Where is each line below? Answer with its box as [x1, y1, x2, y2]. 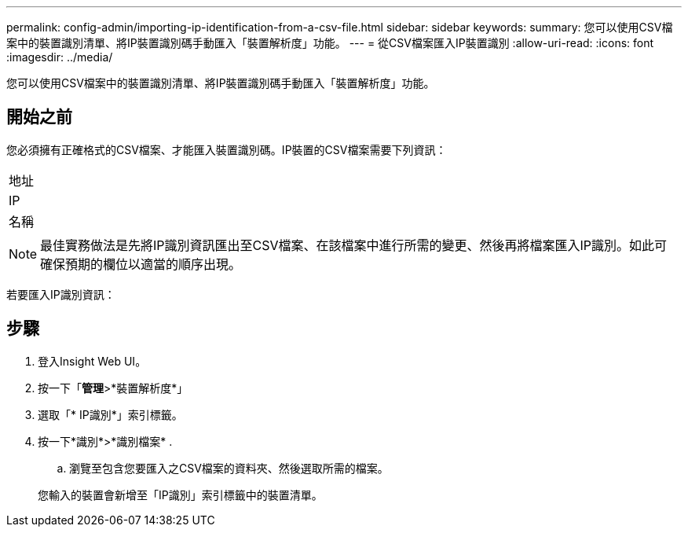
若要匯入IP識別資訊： [6, 287, 115, 301]
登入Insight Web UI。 [38, 354, 147, 368]
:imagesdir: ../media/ [6, 50, 113, 64]
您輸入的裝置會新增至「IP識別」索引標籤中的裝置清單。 [38, 487, 323, 502]
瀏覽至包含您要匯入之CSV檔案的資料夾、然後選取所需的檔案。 [69, 461, 389, 475]
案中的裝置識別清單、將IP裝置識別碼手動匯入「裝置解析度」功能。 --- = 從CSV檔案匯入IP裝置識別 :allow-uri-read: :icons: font [6, 36, 654, 50]
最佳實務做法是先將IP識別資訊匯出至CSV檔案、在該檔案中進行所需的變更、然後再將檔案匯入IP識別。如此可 [40, 237, 668, 253]
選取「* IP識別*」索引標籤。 [38, 407, 183, 421]
